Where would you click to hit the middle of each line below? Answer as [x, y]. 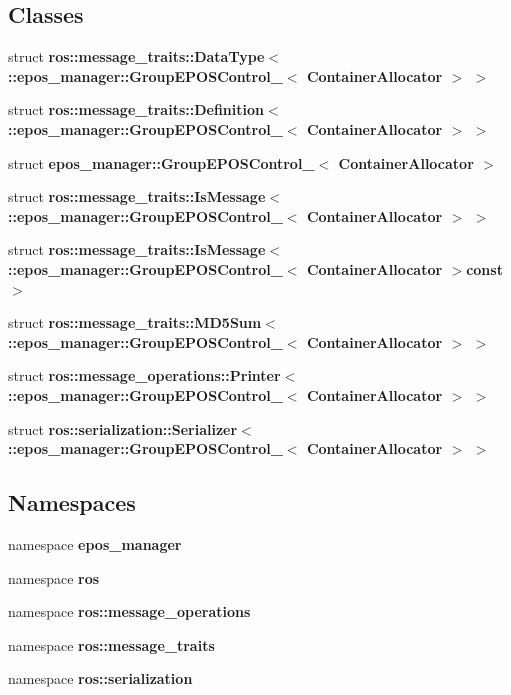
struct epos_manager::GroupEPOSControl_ [161, 162]
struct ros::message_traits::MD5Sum [135, 322]
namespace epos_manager [95, 543]
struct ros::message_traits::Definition [136, 109]
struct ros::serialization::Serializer [123, 428]
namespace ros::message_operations [129, 611]
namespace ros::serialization [100, 678]
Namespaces [72, 502]
